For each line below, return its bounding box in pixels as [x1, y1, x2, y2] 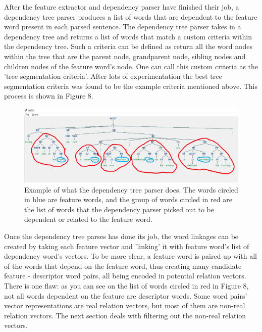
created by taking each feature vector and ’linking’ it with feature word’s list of [4, 241, 249, 251]
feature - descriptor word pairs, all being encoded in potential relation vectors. [4, 270, 246, 281]
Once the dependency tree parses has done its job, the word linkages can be [4, 231, 239, 242]
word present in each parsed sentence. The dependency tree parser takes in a [4, 21, 241, 32]
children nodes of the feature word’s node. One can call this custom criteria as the [4, 61, 258, 71]
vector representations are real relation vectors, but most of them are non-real [4, 300, 245, 311]
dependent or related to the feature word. [24, 214, 152, 224]
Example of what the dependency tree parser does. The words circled [24, 184, 238, 195]
